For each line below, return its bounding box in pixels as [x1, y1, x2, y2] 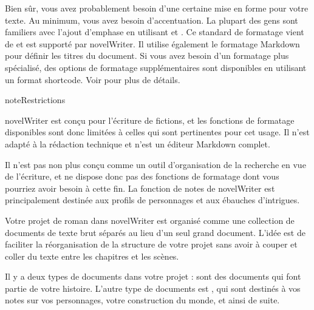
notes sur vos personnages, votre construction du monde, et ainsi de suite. [5, 294, 280, 306]
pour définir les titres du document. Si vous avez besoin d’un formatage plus [5, 49, 289, 62]
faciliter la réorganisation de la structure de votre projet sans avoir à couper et [5, 238, 298, 251]
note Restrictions [5, 93, 66, 106]
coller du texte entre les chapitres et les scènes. [5, 249, 179, 262]
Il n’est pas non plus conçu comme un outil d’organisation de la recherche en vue [5, 158, 306, 170]
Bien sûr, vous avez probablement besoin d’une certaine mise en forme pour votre [5, 2, 309, 14]
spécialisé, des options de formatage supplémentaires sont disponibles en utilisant [5, 61, 307, 73]
